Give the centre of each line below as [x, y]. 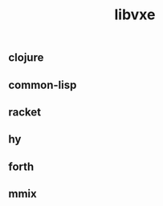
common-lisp [43, 85]
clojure [26, 58]
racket [25, 112]
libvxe [135, 15]
